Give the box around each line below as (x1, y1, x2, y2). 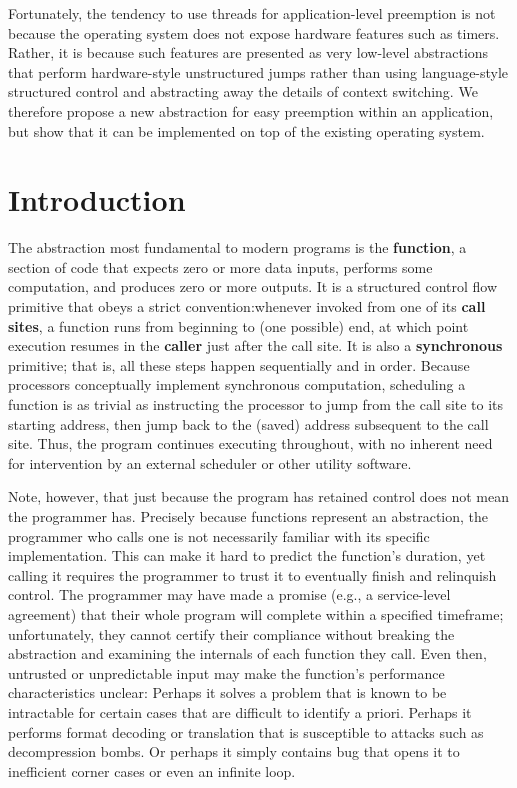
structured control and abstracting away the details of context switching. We (8, 81, 478, 102)
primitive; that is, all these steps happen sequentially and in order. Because (8, 354, 470, 375)
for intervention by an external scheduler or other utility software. (8, 452, 412, 473)
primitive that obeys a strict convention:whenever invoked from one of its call (8, 296, 486, 317)
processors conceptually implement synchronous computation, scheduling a (8, 374, 466, 395)
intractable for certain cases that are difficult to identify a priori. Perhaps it (8, 701, 472, 722)
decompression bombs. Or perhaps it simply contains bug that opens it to (8, 741, 460, 762)
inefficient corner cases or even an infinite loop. (8, 760, 296, 781)
